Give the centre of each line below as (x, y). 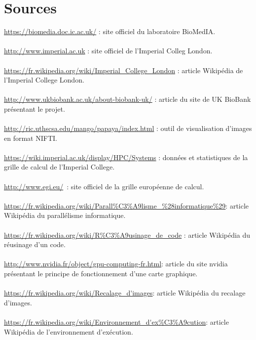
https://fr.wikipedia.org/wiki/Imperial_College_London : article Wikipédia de (124, 70)
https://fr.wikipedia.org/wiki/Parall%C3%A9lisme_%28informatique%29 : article (127, 205)
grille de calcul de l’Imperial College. (59, 167)
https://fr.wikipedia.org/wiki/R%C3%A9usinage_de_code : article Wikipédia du (127, 234)
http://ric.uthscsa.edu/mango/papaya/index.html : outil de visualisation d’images (128, 128)
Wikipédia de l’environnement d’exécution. (69, 331)
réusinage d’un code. (35, 244)
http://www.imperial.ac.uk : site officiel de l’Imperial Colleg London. (108, 51)
